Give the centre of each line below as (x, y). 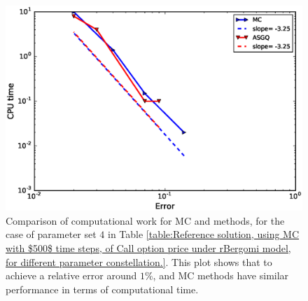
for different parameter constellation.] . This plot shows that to (139, 261)
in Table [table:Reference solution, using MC (204, 234)
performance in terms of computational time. (102, 289)
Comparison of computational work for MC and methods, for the (145, 220)
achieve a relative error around (71, 275)
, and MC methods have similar (221, 275)
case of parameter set (51, 234)
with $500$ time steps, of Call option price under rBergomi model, (148, 247)
